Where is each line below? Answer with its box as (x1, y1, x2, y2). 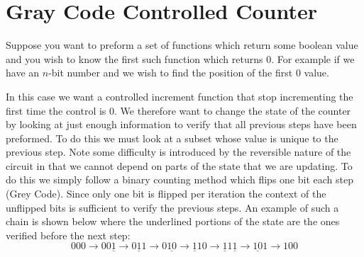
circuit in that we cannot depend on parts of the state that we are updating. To (6, 158, 353, 173)
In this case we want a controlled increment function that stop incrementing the (6, 88, 353, 103)
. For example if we (271, 51, 355, 66)
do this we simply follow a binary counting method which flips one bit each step (6, 172, 353, 187)
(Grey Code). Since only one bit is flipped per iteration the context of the (6, 186, 326, 201)
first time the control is (6, 103, 106, 118)
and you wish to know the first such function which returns (6, 51, 263, 66)
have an (6, 65, 40, 80)
